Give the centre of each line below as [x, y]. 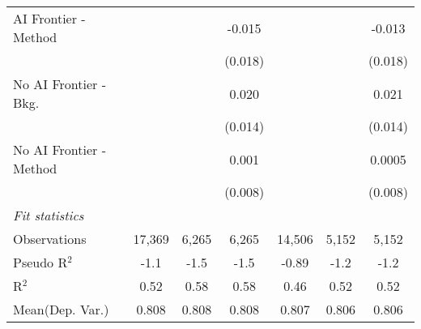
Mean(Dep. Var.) [61, 309]
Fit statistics [49, 215]
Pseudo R [40, 262]
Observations [50, 239]
